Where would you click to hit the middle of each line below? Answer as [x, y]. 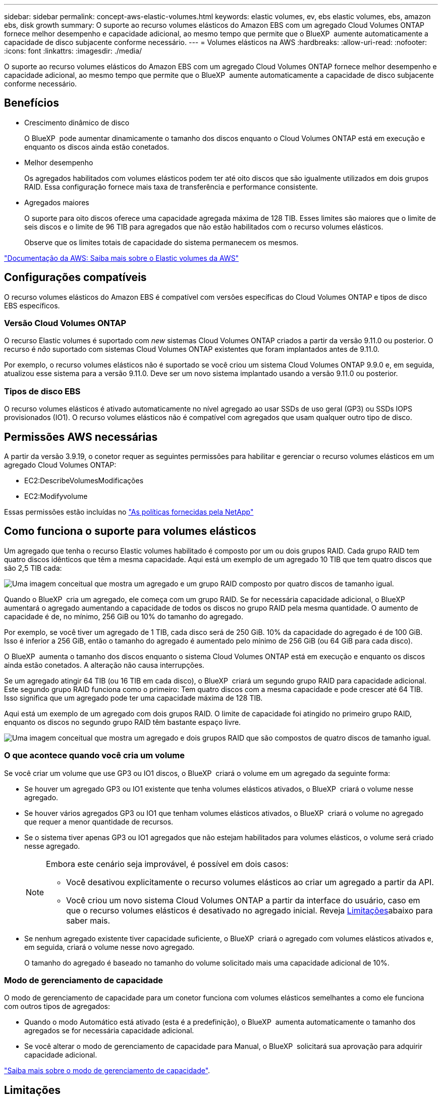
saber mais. [88, 920]
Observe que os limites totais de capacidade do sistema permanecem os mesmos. [161, 242]
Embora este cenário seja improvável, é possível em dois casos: [167, 864]
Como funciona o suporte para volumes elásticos [130, 531]
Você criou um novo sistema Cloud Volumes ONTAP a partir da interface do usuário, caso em [243, 900]
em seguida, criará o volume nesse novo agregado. [109, 947]
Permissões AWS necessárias [81, 437]
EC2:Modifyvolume [56, 496]
